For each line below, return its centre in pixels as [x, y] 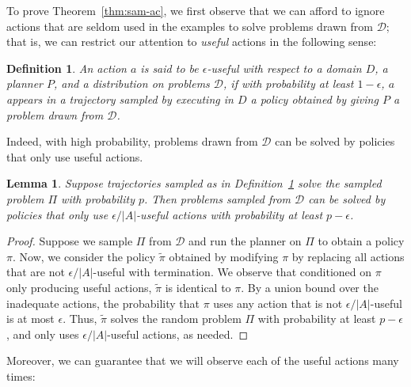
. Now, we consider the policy [84, 256]
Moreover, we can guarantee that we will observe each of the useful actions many [203, 360]
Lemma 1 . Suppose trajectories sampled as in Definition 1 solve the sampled [194, 183]
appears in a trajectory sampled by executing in [120, 99]
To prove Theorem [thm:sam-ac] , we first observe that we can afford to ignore [196, 10]
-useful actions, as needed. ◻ [178, 334]
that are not [36, 272]
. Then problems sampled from [218, 198]
